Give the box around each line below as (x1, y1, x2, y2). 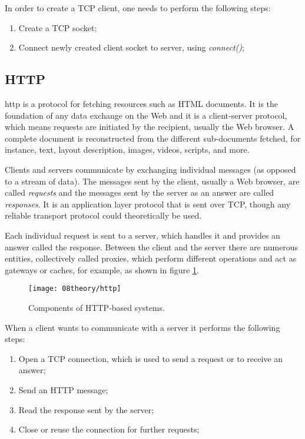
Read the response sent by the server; (18, 403, 154, 415)
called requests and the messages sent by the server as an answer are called (5, 186, 274, 199)
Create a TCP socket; (18, 21, 97, 33)
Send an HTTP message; (18, 383, 108, 396)
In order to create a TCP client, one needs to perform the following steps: (5, 2, 271, 14)
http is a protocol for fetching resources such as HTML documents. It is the (5, 97, 279, 109)
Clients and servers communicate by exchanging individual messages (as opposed (5, 163, 296, 175)
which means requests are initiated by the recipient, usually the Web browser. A (5, 120, 294, 133)
